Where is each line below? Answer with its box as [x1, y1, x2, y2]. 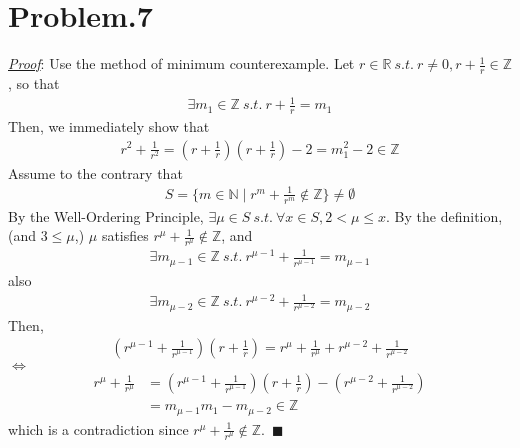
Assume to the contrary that [8, 162, 183, 183]
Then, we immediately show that [8, 115, 210, 136]
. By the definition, [386, 205, 503, 226]
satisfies [101, 225, 149, 246]
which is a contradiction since [8, 418, 189, 439]
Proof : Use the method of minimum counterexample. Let [8, 53, 355, 74]
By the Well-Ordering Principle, [8, 205, 204, 226]
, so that [8, 72, 60, 93]
